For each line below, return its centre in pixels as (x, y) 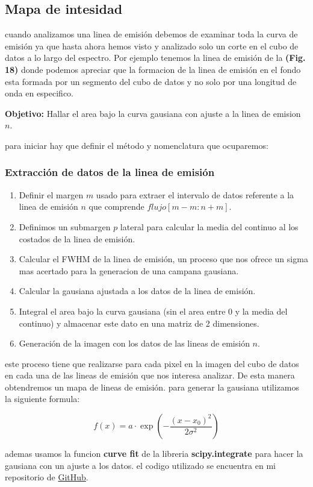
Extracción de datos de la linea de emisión (110, 172)
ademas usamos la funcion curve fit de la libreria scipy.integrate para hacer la (154, 454)
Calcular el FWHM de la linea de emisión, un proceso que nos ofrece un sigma (163, 259)
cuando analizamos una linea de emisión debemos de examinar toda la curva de (151, 34)
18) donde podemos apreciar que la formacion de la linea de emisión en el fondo (153, 69)
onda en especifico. (39, 93)
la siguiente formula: (42, 399)
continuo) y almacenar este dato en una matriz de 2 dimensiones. (139, 323)
